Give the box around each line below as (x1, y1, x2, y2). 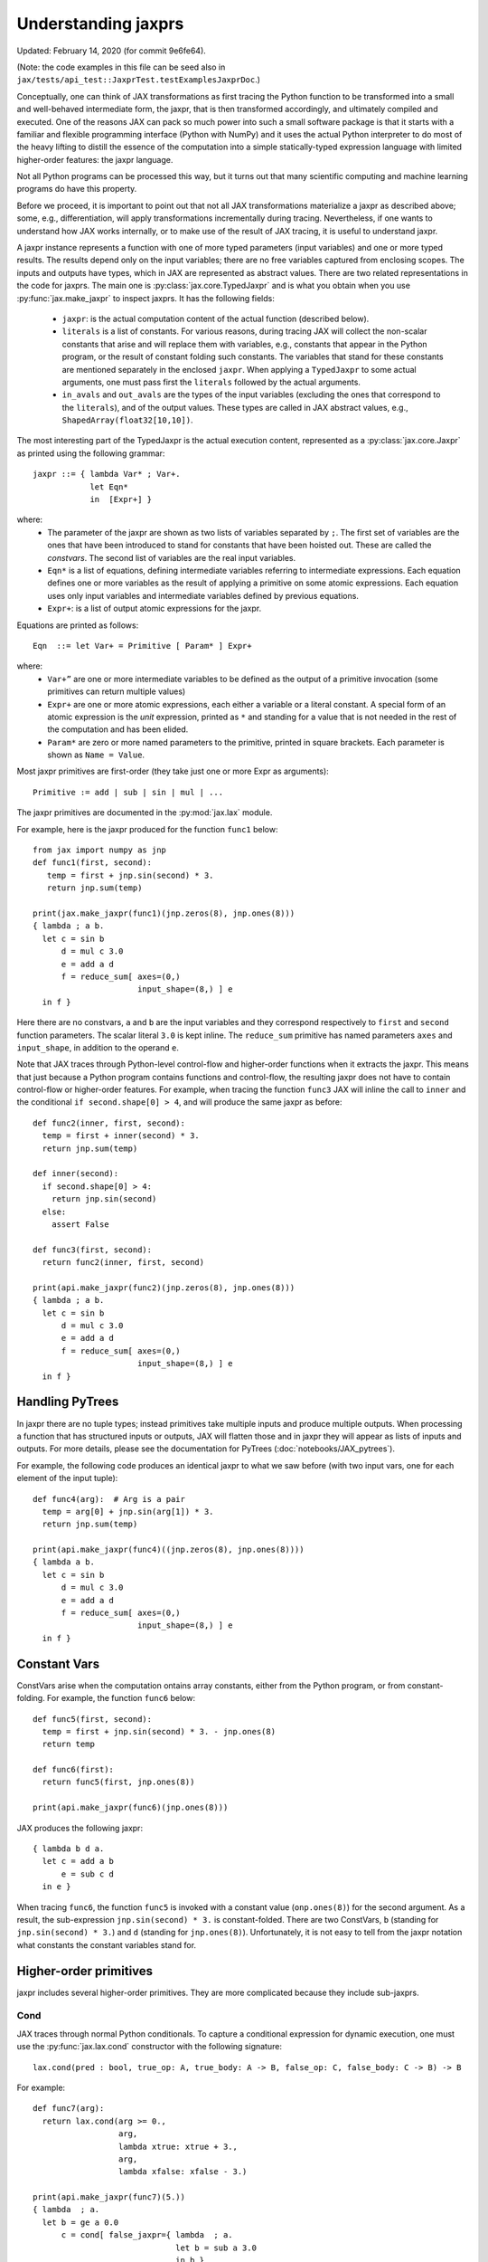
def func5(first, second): (33, 1714, 153, 1724)
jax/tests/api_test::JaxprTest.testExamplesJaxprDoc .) (16, 74, 261, 85)
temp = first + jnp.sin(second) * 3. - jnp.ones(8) (42, 1726, 276, 1736)
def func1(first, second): (33, 858, 153, 868)
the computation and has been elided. (47, 724, 189, 735)
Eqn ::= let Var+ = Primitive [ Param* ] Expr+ (33, 641, 252, 651)
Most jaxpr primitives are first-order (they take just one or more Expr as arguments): (16, 765, 329, 777)
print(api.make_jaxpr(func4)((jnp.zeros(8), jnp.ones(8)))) (33, 1544, 305, 1555)
